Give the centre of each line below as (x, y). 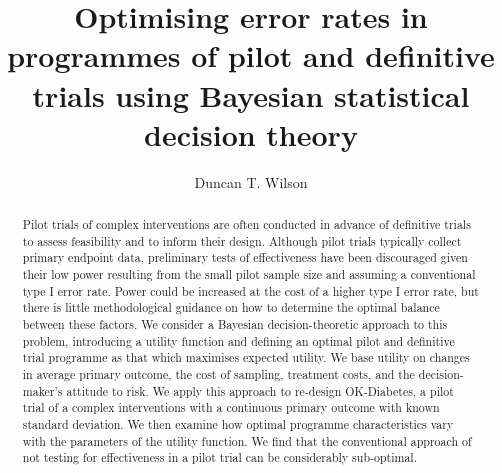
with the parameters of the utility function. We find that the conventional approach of (247, 440)
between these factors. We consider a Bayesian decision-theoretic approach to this (235, 324)
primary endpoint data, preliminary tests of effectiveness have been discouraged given (245, 257)
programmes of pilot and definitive (251, 55)
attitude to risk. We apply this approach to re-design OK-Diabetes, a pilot (260, 390)
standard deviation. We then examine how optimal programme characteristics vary (238, 423)
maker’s (42, 390)
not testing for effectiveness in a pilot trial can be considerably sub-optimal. (219, 457)
